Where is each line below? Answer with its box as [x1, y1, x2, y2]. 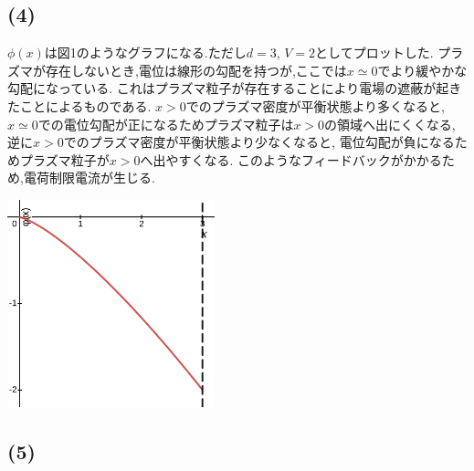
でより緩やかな [377, 60, 468, 79]
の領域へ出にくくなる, [324, 114, 456, 133]
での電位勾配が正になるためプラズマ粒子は [37, 114, 294, 133]
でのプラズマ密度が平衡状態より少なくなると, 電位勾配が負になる [63, 132, 455, 152]
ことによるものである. [19, 96, 152, 115]
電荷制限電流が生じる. [23, 168, 155, 187]
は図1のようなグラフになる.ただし [44, 43, 247, 62]
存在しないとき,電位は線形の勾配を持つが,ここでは [45, 60, 347, 79]
